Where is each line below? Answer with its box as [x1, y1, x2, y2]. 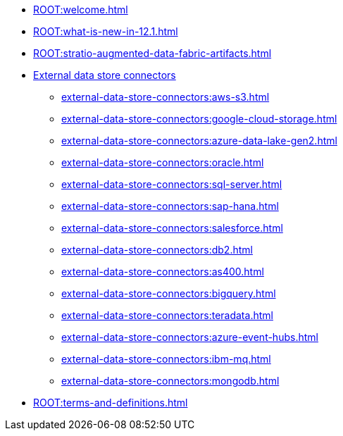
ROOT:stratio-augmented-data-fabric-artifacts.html [33, 47, 272, 59]
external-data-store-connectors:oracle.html [61, 156, 264, 168]
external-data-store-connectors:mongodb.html [61, 375, 280, 387]
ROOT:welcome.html [33, 4, 128, 15]
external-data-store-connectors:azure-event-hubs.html [61, 331, 318, 343]
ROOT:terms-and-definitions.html [33, 397, 188, 409]
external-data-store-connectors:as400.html [61, 266, 264, 278]
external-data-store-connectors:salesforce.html [61, 222, 283, 234]
